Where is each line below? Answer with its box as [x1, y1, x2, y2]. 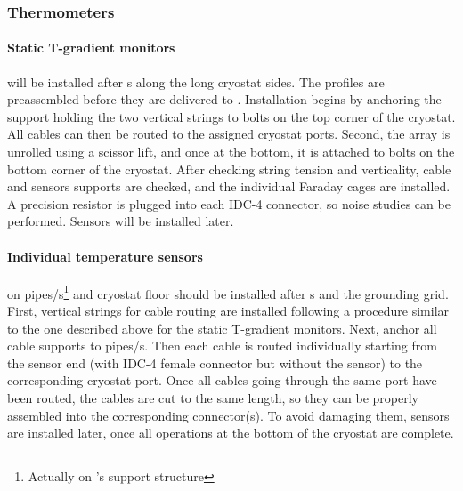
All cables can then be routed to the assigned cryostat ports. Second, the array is [7, 125, 451, 143]
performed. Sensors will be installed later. [7, 212, 234, 230]
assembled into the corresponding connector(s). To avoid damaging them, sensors [7, 406, 450, 424]
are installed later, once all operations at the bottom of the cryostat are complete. [7, 423, 454, 442]
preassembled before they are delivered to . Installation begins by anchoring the [7, 90, 442, 109]
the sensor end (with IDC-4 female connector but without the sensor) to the [7, 353, 423, 372]
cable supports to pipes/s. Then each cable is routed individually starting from [7, 336, 437, 355]
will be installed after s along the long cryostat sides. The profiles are [7, 72, 385, 91]
